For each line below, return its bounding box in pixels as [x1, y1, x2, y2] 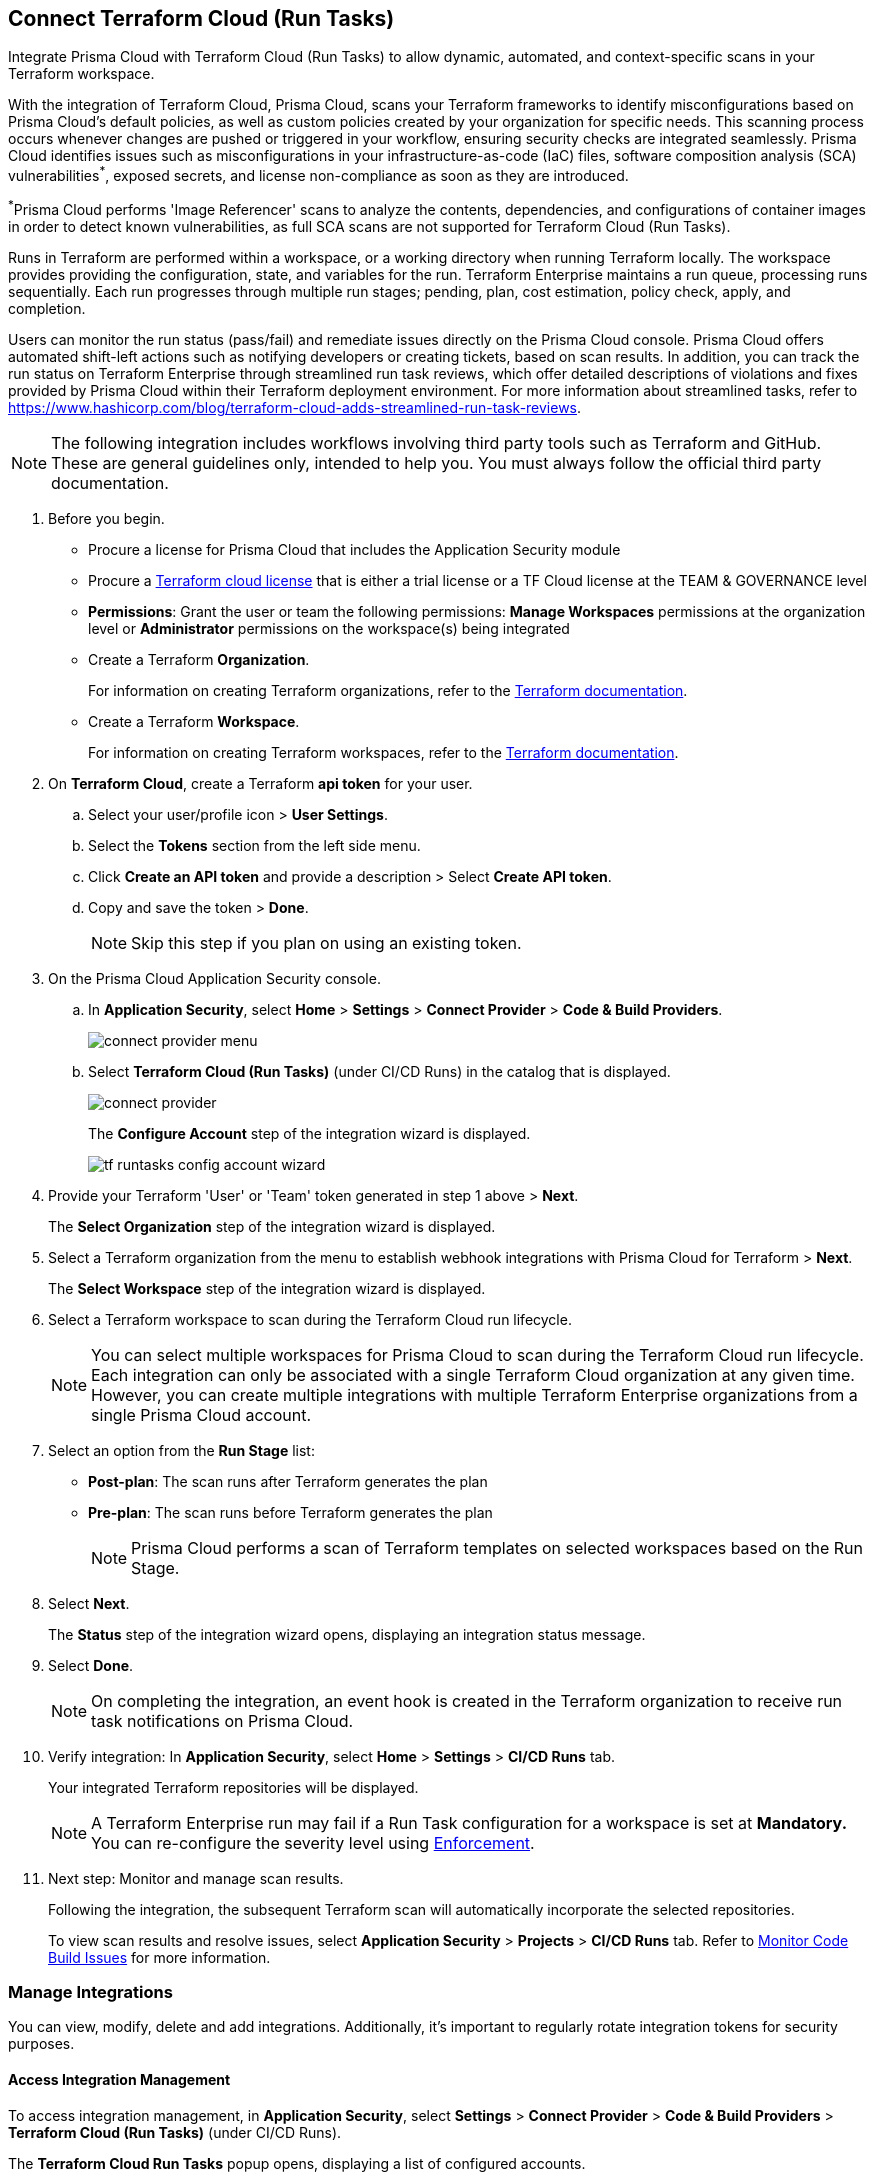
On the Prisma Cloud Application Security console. [48, 969, 381, 987]
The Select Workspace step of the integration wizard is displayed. [48, 1279, 486, 1297]
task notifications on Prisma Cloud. [91, 1710, 354, 1731]
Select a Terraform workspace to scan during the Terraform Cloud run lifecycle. [48, 1310, 572, 1328]
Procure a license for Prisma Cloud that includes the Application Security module [88, 540, 621, 558]
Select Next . [48, 1594, 130, 1612]
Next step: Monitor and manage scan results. [48, 1869, 344, 1887]
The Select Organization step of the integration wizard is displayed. [48, 1217, 496, 1235]
